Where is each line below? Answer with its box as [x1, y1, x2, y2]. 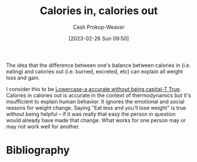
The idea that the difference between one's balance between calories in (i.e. [6, 62, 191, 69]
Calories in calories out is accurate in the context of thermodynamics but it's [6, 92, 191, 99]
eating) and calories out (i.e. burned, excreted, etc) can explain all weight [6, 67, 183, 75]
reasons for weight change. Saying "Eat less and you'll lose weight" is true [6, 104, 186, 111]
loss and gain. [6, 74, 40, 81]
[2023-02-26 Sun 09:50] [68, 35, 129, 42]
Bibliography [6, 144, 70, 157]
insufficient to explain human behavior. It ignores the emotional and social [6, 98, 185, 105]
